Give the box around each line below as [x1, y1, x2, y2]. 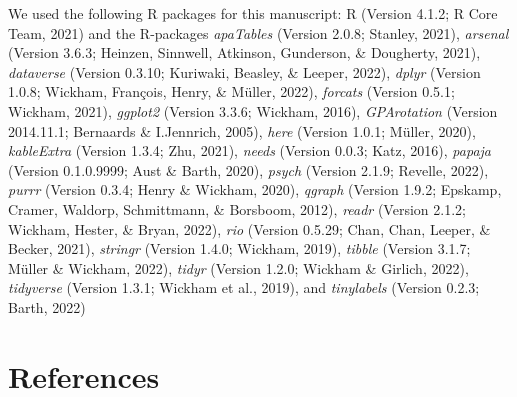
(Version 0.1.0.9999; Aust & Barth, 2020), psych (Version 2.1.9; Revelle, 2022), [8, 159, 489, 180]
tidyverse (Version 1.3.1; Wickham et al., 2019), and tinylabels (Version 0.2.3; [8, 277, 480, 298]
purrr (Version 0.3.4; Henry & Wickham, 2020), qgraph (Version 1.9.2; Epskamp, [8, 179, 502, 200]
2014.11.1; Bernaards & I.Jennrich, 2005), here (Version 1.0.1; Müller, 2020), [8, 120, 476, 141]
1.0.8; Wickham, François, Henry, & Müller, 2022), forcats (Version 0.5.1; [8, 81, 455, 102]
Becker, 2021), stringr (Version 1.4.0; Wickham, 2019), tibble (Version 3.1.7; [8, 238, 471, 259]
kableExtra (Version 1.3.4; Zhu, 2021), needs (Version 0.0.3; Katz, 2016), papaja [8, 140, 491, 161]
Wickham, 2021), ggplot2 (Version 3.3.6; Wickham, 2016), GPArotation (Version [8, 100, 498, 121]
